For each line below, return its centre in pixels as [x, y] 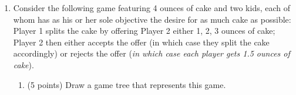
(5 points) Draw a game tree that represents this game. [127, 84]
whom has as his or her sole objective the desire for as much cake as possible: [152, 19]
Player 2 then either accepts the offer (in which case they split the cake [141, 42]
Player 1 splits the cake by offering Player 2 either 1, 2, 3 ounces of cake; [144, 31]
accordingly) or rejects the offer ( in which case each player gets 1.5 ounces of [152, 53]
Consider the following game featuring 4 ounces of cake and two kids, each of [152, 8]
